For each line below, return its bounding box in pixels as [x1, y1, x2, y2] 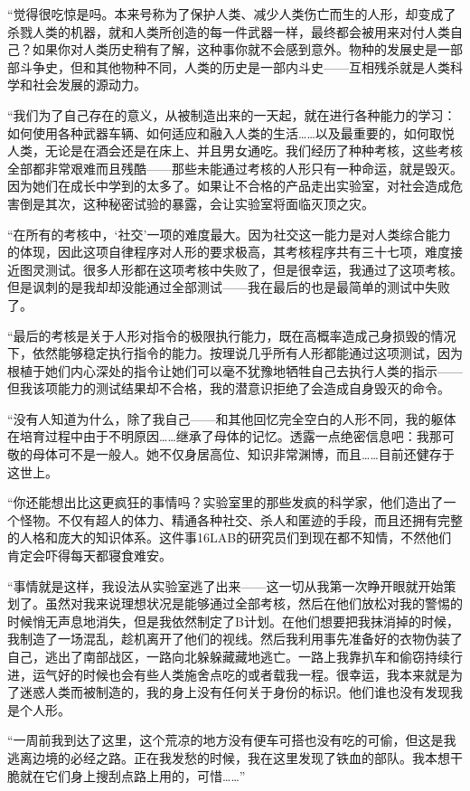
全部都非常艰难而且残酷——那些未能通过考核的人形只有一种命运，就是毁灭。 [7, 158, 463, 177]
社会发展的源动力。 [32, 75, 146, 94]
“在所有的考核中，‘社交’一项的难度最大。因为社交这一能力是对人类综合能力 [7, 224, 451, 243]
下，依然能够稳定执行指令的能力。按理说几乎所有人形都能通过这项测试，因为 [7, 344, 463, 363]
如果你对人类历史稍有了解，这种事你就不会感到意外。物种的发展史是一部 [32, 40, 463, 59]
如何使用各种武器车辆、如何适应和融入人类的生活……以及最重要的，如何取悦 [7, 123, 455, 142]
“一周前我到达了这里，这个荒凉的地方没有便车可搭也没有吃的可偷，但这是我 [7, 730, 456, 749]
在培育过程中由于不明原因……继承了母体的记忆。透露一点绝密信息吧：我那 [7, 427, 442, 446]
